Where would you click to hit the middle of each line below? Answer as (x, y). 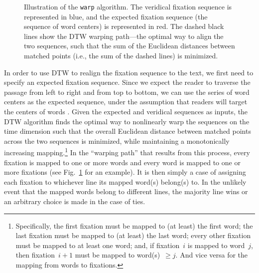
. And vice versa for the (212, 255)
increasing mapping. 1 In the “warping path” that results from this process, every (127, 152)
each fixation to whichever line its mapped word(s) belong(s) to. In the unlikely (125, 181)
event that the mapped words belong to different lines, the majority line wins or (126, 191)
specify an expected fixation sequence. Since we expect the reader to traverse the (127, 82)
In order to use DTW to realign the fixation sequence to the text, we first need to (129, 72)
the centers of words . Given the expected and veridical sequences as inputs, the (126, 111)
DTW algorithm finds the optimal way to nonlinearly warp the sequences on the (127, 121)
